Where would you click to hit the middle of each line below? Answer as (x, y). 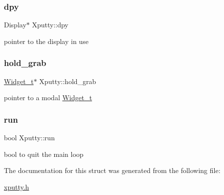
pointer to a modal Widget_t (48, 97)
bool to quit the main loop (44, 154)
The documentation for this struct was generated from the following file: (112, 170)
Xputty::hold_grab (68, 81)
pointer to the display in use (46, 41)
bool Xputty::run (29, 138)
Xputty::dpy (50, 25)
